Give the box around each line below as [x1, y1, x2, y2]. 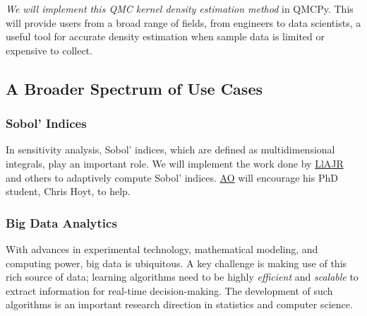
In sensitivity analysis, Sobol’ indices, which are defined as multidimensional [6, 142, 335, 157]
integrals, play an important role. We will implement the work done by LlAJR [6, 156, 344, 170]
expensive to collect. [6, 42, 92, 57]
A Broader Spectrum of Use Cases [6, 77, 263, 99]
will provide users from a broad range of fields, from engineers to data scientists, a [6, 15, 361, 30]
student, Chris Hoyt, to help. [6, 184, 131, 199]
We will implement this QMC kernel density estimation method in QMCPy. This [6, 1, 354, 16]
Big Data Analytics [6, 213, 117, 231]
